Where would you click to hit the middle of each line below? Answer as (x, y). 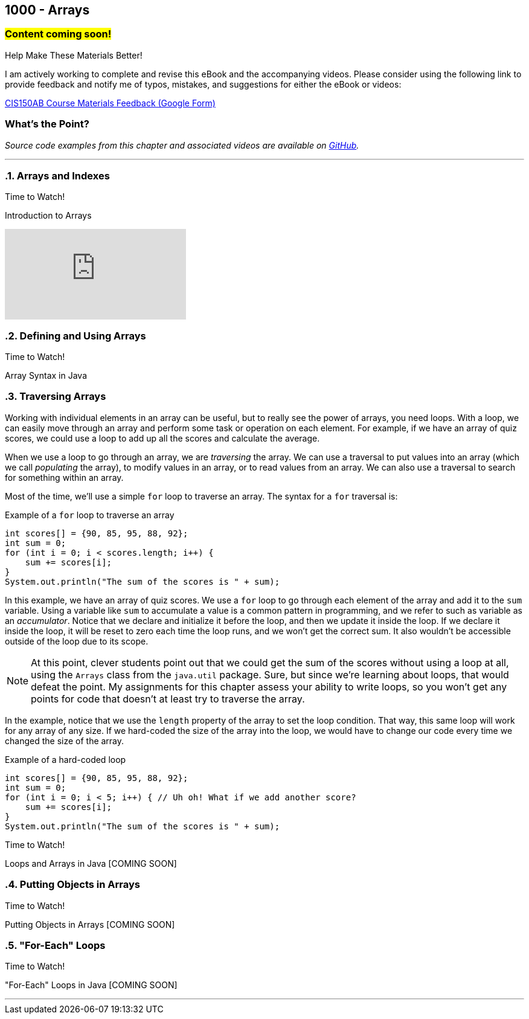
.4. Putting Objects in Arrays (73, 885)
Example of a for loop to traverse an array (90, 515)
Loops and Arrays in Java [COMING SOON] (91, 863)
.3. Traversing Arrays (56, 397)
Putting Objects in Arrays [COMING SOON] (90, 924)
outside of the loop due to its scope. (77, 641)
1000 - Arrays (47, 10)
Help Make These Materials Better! (74, 55)
